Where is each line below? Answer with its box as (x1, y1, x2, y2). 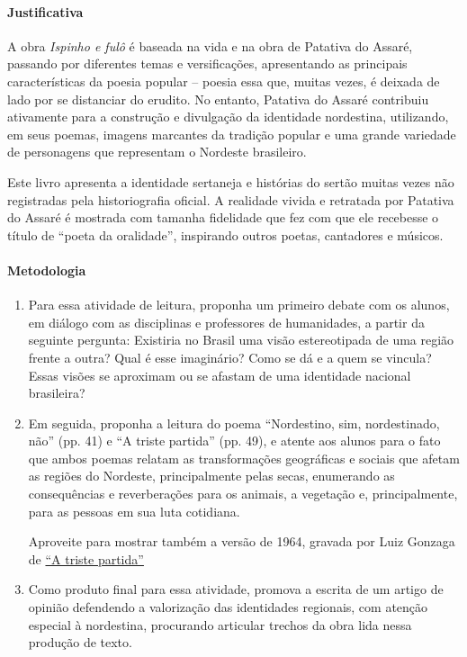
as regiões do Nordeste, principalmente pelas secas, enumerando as (28, 466, 395, 485)
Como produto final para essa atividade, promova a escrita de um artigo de (28, 580, 444, 598)
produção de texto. (28, 633, 132, 652)
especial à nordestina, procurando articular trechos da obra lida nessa (28, 615, 412, 634)
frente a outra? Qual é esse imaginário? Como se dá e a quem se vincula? (28, 347, 432, 366)
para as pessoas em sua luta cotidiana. (28, 501, 240, 520)
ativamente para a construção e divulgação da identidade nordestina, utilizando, (7, 107, 449, 126)
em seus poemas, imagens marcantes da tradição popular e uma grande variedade (7, 124, 456, 143)
